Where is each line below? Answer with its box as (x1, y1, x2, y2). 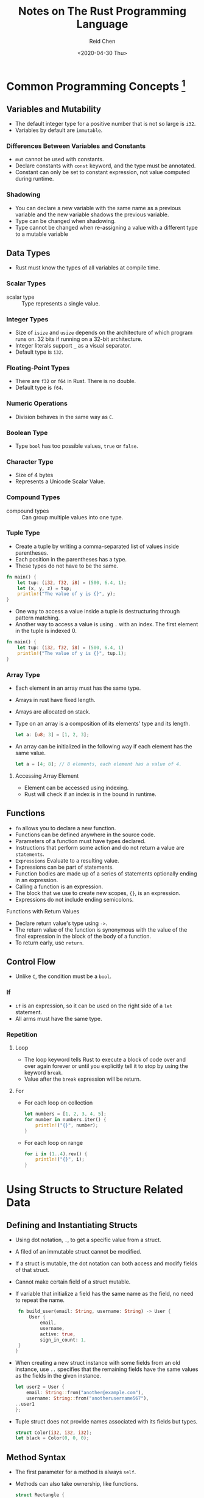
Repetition (6, 1030, 38, 1039)
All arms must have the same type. (15, 1015, 102, 1022)
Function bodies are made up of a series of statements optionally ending (15, 869, 197, 877)
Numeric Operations (6, 399, 68, 407)
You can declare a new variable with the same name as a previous (15, 204, 181, 211)
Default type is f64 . (15, 384, 63, 392)
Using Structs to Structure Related (6, 1183, 184, 1197)
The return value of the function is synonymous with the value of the (15, 926, 188, 933)
